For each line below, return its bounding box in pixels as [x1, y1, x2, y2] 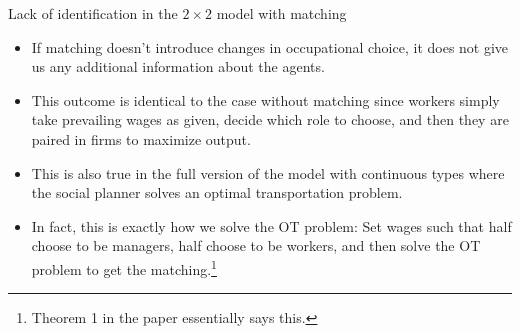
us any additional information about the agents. [31, 56, 325, 77]
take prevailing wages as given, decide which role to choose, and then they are [31, 109, 509, 130]
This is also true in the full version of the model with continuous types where [31, 162, 505, 183]
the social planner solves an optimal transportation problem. [31, 182, 403, 203]
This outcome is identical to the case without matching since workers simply [31, 89, 500, 110]
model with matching [216, 3, 347, 23]
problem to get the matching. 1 [31, 255, 217, 279]
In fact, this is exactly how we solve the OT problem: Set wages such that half [31, 215, 512, 236]
